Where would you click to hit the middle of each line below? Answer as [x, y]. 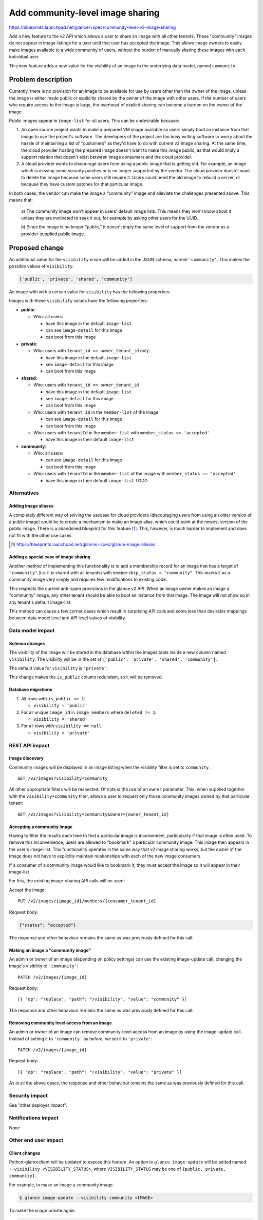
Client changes [25, 1153]
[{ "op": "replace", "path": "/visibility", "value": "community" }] [103, 999]
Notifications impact [34, 1118]
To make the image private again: [42, 1210]
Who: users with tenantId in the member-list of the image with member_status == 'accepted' [135, 474]
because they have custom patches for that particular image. [82, 184]
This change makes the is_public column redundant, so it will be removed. [86, 677]
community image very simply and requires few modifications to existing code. [88, 579]
